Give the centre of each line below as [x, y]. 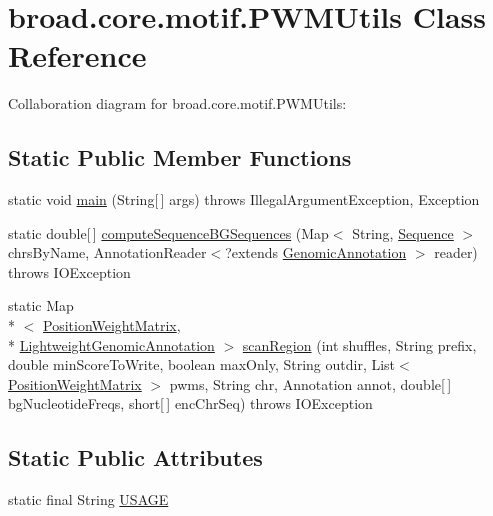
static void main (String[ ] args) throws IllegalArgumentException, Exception [244, 199]
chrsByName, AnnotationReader [107, 252]
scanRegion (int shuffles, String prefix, [359, 344]
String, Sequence [403, 232]
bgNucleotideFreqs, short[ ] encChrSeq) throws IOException [190, 403]
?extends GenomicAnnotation [316, 252]
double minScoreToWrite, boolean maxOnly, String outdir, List [202, 364]
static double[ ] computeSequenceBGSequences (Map [168, 232]
